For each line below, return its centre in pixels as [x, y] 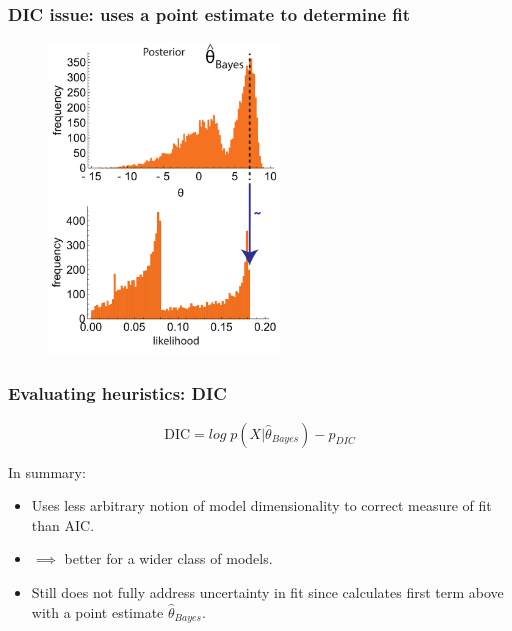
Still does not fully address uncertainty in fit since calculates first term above [267, 591]
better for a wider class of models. [168, 558]
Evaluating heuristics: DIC [117, 393]
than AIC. [63, 524]
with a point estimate [97, 611]
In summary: [47, 471]
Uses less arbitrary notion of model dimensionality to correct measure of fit [261, 505]
